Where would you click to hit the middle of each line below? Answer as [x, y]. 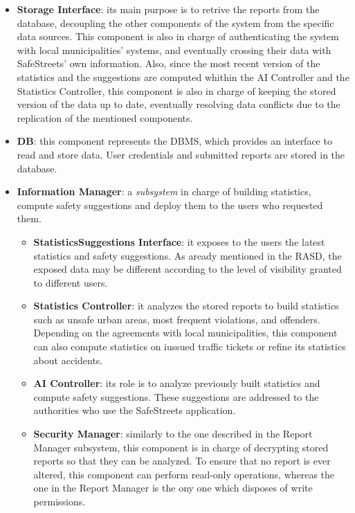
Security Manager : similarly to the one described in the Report [173, 434]
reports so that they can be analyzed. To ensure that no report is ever [182, 461]
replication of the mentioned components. [105, 117]
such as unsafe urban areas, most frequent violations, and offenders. [177, 319]
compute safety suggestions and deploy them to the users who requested [170, 205]
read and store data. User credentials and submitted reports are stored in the [181, 154]
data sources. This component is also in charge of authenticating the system [178, 36]
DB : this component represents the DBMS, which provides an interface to [174, 141]
